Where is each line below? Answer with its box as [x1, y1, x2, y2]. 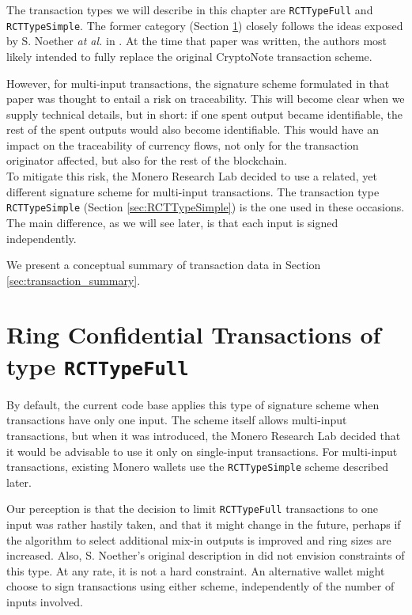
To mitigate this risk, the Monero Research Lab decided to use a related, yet [6, 168, 378, 184]
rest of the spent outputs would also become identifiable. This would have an [6, 121, 379, 138]
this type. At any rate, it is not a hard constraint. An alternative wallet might [6, 562, 385, 579]
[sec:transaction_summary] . [6, 271, 141, 288]
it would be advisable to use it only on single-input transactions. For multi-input [6, 442, 398, 459]
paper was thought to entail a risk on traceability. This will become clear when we [6, 90, 405, 107]
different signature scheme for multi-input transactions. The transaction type [6, 183, 380, 199]
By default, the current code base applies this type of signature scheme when [6, 396, 380, 412]
